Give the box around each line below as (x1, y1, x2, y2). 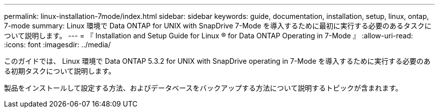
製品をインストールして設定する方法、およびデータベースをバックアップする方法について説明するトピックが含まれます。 (4, 84, 402, 92)
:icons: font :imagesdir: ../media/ (4, 40, 111, 49)
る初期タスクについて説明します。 (4, 67, 116, 75)
